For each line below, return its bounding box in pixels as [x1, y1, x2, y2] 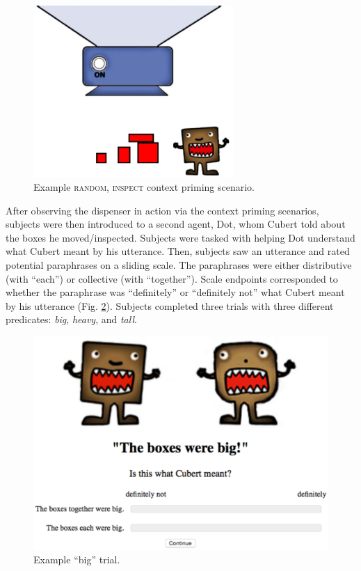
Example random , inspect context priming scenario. [33, 179, 255, 194]
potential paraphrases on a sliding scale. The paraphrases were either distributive [6, 257, 352, 272]
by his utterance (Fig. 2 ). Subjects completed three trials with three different [6, 298, 334, 313]
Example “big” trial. [33, 552, 120, 566]
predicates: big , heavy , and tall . [6, 312, 137, 327]
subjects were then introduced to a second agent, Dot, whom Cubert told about [6, 217, 346, 231]
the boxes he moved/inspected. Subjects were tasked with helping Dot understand [6, 230, 355, 244]
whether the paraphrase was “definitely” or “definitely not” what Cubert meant [6, 285, 345, 299]
